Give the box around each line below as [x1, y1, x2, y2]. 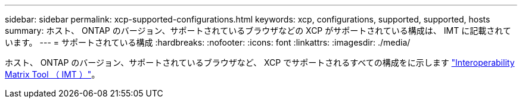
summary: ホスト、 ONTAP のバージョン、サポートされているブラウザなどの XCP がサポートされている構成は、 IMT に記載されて [5, 25, 511, 36]
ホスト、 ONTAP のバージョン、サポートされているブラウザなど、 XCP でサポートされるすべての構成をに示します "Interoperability [5, 57, 515, 67]
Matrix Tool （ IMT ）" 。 [5, 69, 100, 79]
